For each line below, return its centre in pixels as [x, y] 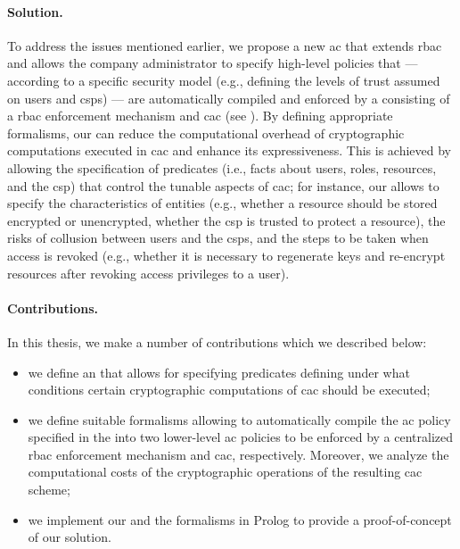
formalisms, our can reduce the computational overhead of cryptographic [206, 133]
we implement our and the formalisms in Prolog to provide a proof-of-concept [240, 519]
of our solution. [70, 537]
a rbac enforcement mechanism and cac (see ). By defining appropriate [200, 116]
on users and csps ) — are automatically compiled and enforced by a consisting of [229, 98]
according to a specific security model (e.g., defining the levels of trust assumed [224, 80]
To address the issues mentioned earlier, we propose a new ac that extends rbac [225, 45]
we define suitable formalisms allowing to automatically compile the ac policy [239, 419]
